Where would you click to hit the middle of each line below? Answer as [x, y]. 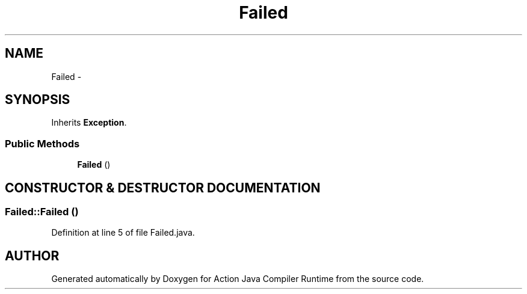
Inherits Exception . [89, 123]
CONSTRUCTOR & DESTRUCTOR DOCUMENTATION [163, 188]
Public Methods [42, 143]
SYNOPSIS [38, 100]
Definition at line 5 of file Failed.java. [123, 233]
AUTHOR [32, 256]
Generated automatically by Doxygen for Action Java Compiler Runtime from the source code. [238, 279]
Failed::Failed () [42, 212]
